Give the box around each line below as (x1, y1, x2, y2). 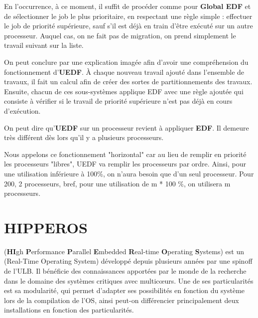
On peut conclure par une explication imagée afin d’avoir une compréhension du (4, 56, 249, 67)
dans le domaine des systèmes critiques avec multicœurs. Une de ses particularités (4, 275, 254, 286)
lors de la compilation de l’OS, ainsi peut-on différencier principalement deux (4, 295, 239, 305)
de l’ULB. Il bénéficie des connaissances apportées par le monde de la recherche (4, 266, 247, 276)
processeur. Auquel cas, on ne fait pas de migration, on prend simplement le (4, 30, 236, 40)
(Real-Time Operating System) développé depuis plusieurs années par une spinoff (4, 256, 253, 266)
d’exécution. (4, 105, 41, 116)
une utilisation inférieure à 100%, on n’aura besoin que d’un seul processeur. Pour (4, 168, 254, 178)
